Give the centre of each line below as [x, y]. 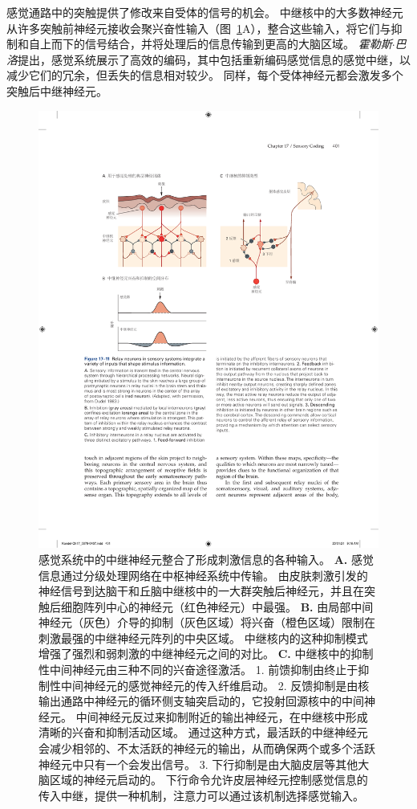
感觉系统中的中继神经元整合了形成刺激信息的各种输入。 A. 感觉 [206, 559]
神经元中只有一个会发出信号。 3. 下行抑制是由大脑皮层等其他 [198, 764]
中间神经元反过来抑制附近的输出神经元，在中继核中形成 [222, 716]
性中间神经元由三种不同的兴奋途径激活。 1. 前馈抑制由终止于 [198, 670]
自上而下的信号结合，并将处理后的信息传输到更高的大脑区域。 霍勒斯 [210, 44]
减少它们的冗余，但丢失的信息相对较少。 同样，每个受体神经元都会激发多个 [205, 75]
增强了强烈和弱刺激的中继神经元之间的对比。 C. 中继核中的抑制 [206, 654]
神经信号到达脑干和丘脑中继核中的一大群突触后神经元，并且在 [201, 591]
